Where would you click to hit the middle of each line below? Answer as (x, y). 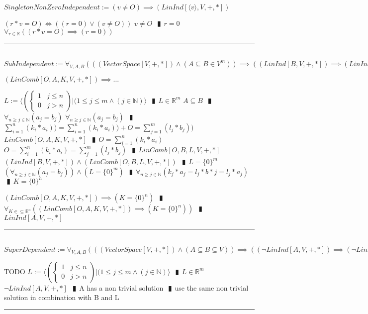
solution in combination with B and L (62, 297)
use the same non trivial (212, 287)
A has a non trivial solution (121, 287)
